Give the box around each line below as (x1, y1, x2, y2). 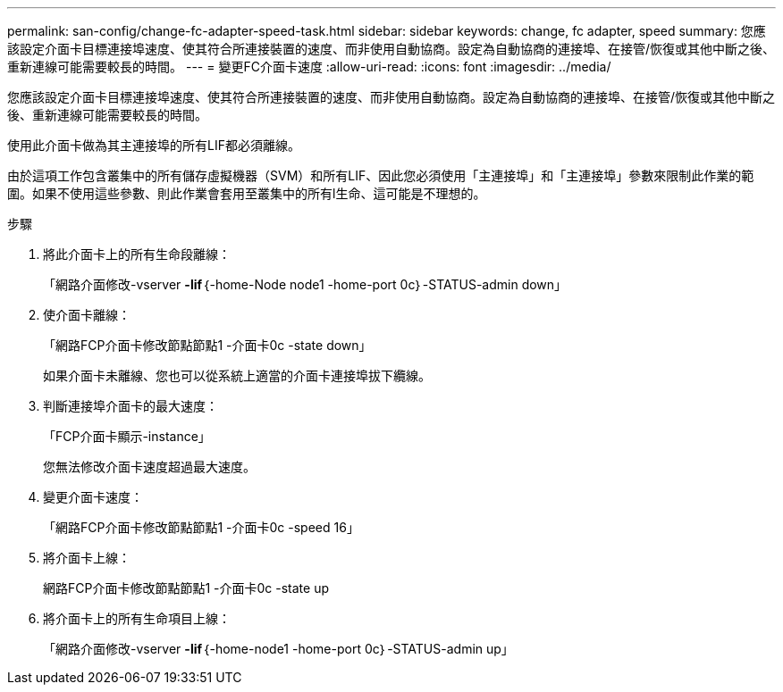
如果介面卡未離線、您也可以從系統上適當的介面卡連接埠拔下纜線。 (43, 368, 431, 383)
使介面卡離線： (43, 307, 130, 322)
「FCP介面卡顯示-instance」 (43, 429, 211, 444)
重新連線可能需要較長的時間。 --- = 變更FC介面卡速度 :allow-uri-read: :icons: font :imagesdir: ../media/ (7, 59, 611, 74)
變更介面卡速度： (43, 489, 143, 504)
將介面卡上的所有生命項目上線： (43, 611, 231, 626)
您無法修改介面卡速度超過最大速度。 (43, 459, 256, 474)
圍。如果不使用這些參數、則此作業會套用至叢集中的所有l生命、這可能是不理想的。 (7, 186, 486, 201)
